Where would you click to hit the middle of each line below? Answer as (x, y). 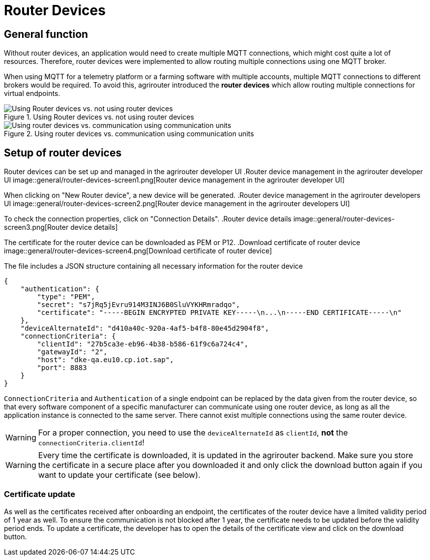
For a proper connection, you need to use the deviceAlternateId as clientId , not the (193, 433)
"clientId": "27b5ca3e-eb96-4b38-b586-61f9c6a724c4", (143, 344)
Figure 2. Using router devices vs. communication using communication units (129, 134)
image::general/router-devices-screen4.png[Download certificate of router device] (138, 251)
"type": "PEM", (66, 297)
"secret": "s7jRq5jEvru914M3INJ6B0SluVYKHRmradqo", (139, 305)
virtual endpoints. (32, 93)
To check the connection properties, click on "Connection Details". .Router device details (148, 219)
